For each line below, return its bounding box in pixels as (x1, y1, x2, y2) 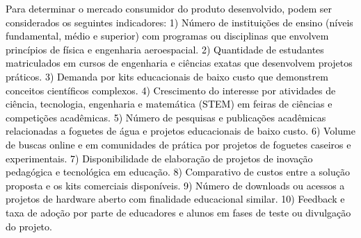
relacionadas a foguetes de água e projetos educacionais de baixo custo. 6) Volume (6, 124, 355, 138)
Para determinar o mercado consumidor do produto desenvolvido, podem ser (6, 1, 332, 15)
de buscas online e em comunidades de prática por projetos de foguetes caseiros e (6, 137, 351, 151)
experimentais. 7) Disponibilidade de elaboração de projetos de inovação (6, 151, 313, 165)
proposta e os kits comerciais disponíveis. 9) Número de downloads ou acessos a (6, 178, 345, 192)
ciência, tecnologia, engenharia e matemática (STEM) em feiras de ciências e (6, 96, 332, 111)
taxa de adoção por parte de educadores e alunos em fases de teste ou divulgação (6, 205, 351, 219)
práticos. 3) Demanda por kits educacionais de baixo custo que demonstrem (6, 69, 328, 83)
